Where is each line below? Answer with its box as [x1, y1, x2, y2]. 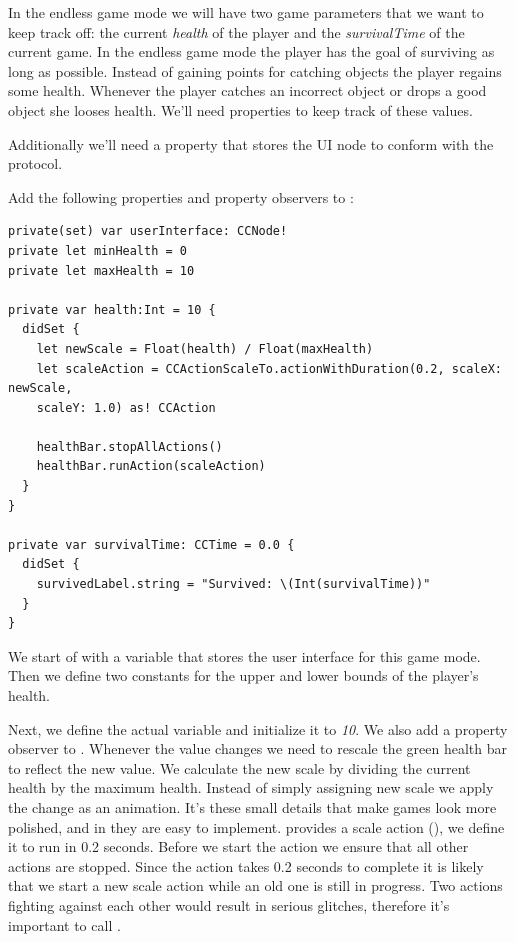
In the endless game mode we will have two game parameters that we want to [8, 2, 484, 22]
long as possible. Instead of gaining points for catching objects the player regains [8, 60, 502, 81]
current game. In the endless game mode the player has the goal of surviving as [8, 41, 495, 62]
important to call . [8, 914, 121, 935]
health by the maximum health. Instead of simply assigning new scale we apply [8, 777, 494, 798]
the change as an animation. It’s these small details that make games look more [8, 796, 497, 817]
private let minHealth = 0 [8, 243, 187, 258]
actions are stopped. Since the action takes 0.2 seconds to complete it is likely [8, 855, 484, 876]
